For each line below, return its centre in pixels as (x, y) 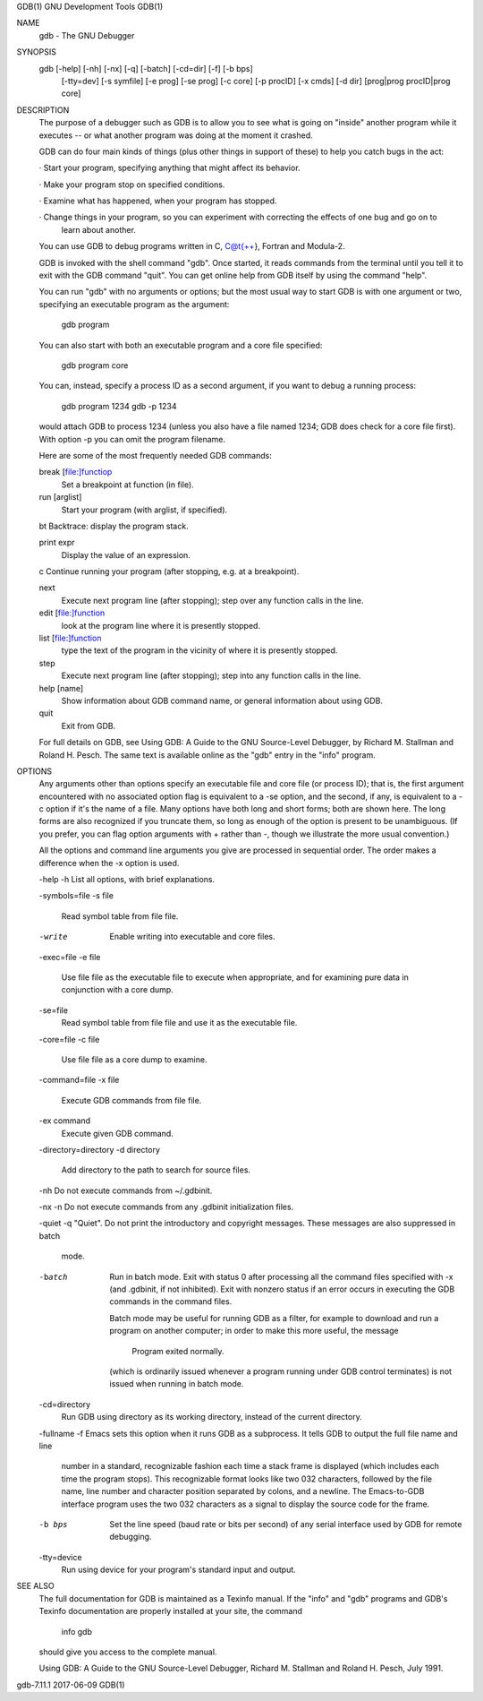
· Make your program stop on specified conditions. (132, 185)
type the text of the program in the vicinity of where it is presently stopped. (199, 650)
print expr (57, 543)
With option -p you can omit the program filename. (132, 439)
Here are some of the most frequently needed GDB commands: (155, 455)
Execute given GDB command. (117, 1133)
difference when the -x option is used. (109, 863)
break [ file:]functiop (76, 472)
